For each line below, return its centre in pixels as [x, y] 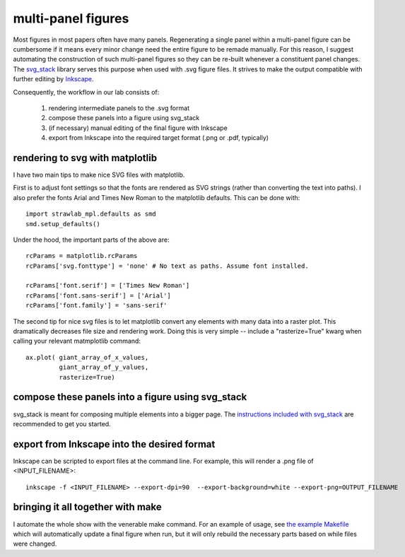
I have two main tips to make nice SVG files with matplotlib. [99, 175]
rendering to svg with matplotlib [85, 158]
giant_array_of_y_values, [104, 367]
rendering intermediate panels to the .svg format [119, 108]
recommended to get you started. [62, 423]
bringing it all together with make [87, 507]
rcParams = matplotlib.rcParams [82, 256]
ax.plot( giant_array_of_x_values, [87, 357]
